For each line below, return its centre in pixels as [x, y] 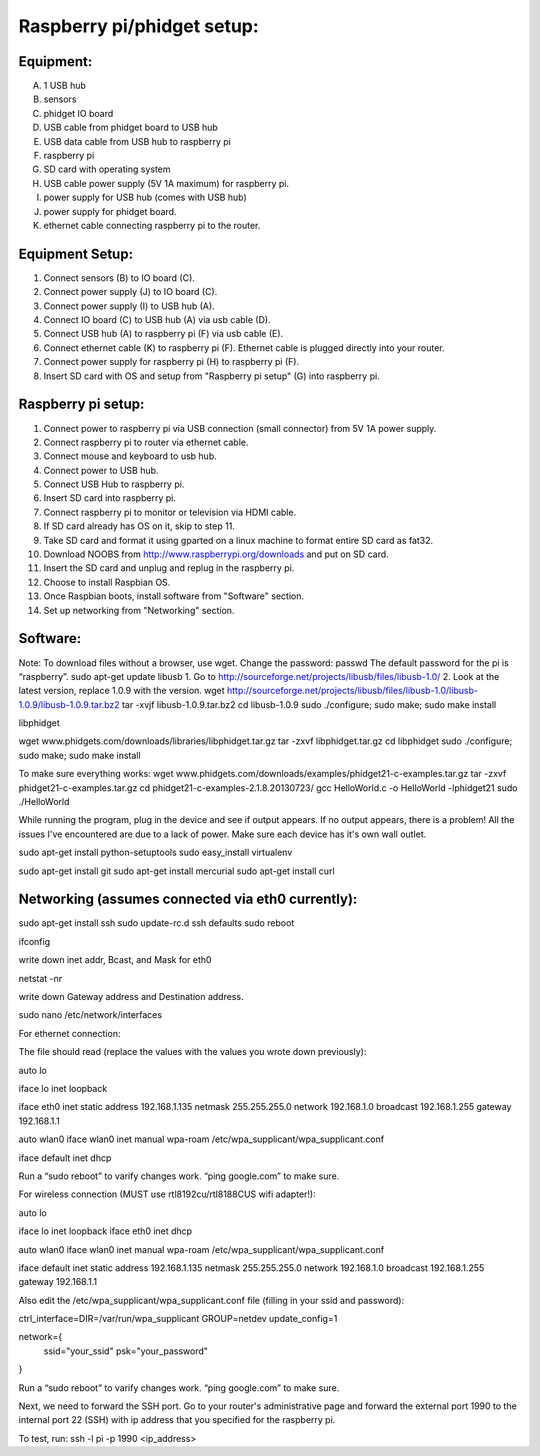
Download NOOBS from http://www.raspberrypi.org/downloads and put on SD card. [216, 554]
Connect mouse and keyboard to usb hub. [130, 456]
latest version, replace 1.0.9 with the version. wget [121, 691]
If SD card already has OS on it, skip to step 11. [139, 526]
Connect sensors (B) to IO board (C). [119, 277]
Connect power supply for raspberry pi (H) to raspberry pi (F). [171, 362]
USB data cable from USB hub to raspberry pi [137, 141]
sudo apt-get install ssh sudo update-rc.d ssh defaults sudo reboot [156, 923]
